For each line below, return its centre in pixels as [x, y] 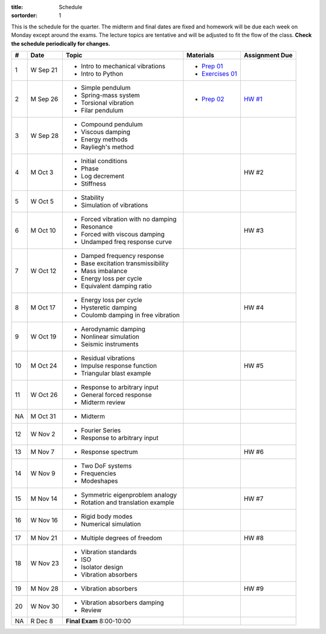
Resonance [97, 227]
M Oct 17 [43, 307]
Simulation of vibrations [114, 205]
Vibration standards [109, 552]
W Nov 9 [43, 473]
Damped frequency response [122, 256]
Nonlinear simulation [110, 337]
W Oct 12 [43, 271]
